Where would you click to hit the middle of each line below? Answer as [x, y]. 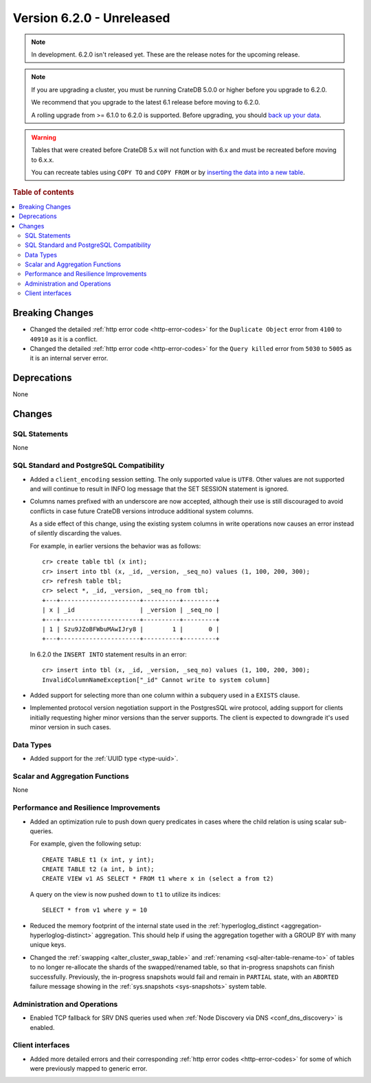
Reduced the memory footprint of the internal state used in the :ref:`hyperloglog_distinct [155, 925]
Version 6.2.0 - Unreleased [92, 18]
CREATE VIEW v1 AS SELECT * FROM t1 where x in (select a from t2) [158, 879]
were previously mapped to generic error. [89, 1069]
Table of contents [44, 193]
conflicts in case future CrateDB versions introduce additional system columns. [142, 511]
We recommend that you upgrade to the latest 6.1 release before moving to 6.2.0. [146, 103]
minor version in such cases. [70, 727]
